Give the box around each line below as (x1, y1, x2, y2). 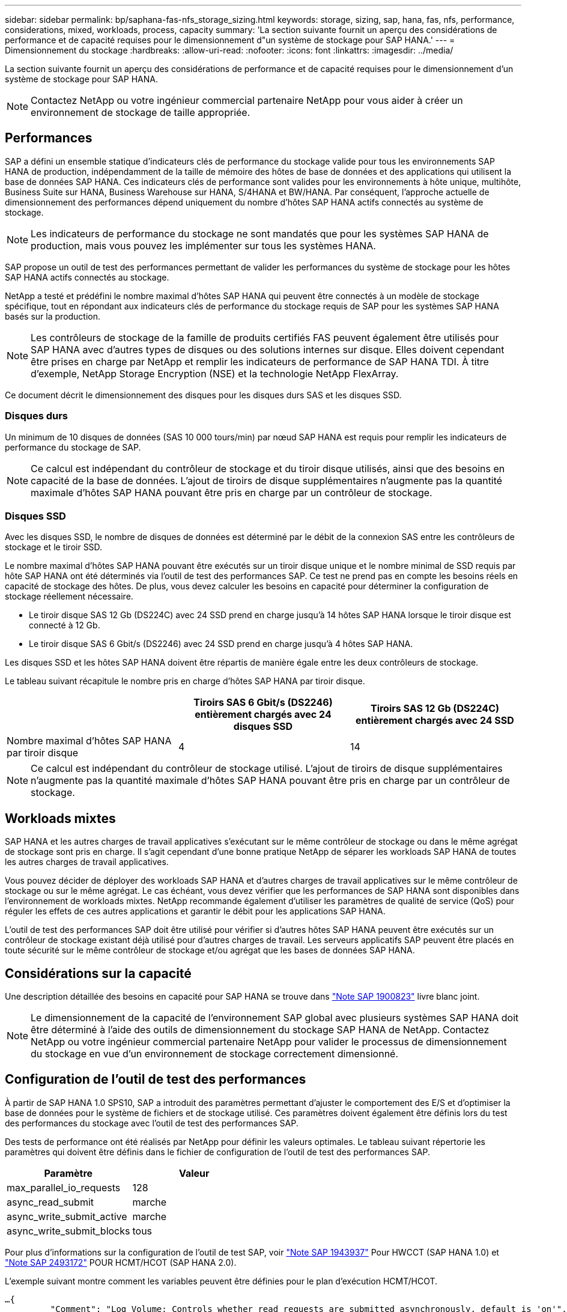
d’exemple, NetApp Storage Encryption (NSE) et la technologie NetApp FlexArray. (31, 367, 399, 380)
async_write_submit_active (7, 1210, 127, 1222)
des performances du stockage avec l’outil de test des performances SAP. (5, 1117, 299, 1128)
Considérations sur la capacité (5, 965, 192, 981)
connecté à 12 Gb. (29, 620, 100, 631)
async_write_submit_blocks (7, 1224, 130, 1237)
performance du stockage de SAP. (5, 442, 141, 452)
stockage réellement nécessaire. (5, 591, 133, 602)
